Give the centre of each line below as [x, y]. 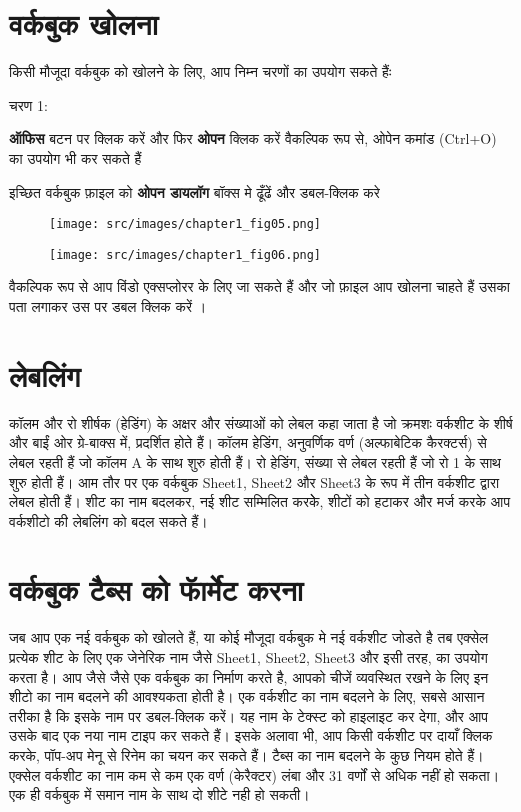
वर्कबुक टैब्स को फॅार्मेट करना [156, 589]
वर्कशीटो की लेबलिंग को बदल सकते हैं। [108, 520]
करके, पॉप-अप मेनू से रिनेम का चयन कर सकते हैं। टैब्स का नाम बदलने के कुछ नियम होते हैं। [246, 754]
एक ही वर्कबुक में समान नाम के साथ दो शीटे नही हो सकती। [159, 794]
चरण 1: [28, 104]
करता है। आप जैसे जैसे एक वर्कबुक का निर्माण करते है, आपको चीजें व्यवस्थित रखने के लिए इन [249, 676]
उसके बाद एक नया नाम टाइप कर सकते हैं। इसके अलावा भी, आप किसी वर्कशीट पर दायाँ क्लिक [251, 735]
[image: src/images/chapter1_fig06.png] [185, 254]
